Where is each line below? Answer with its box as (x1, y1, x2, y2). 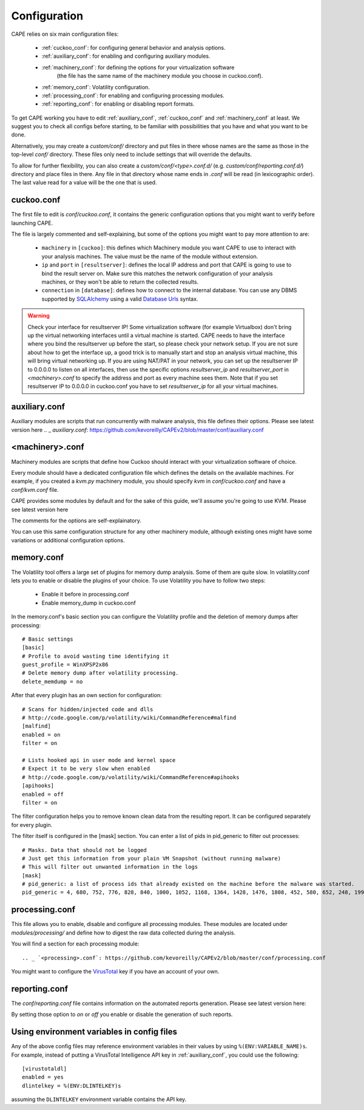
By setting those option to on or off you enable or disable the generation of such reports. (11, 1011, 233, 1018)
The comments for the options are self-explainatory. (11, 517, 142, 524)
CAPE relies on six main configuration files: (11, 30, 119, 38)
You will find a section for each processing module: (11, 940, 140, 947)
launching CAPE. (11, 219, 53, 226)
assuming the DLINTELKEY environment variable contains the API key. (11, 1096, 187, 1103)
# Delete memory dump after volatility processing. (22, 670, 179, 676)
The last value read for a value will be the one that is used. (11, 179, 157, 186)
